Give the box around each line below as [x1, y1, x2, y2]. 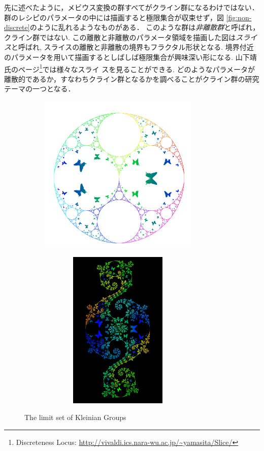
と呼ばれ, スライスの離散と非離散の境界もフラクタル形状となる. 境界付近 [11, 42, 254, 52]
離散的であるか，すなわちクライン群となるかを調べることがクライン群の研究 [4, 73, 259, 84]
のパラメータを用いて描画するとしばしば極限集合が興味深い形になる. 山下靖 [4, 51, 257, 62]
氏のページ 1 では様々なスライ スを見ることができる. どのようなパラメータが [4, 62, 255, 74]
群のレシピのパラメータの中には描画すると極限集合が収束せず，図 [4, 12, 224, 22]
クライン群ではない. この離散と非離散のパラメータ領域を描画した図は [4, 31, 236, 42]
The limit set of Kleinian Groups [24, 412, 126, 423]
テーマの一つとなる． [4, 83, 75, 94]
